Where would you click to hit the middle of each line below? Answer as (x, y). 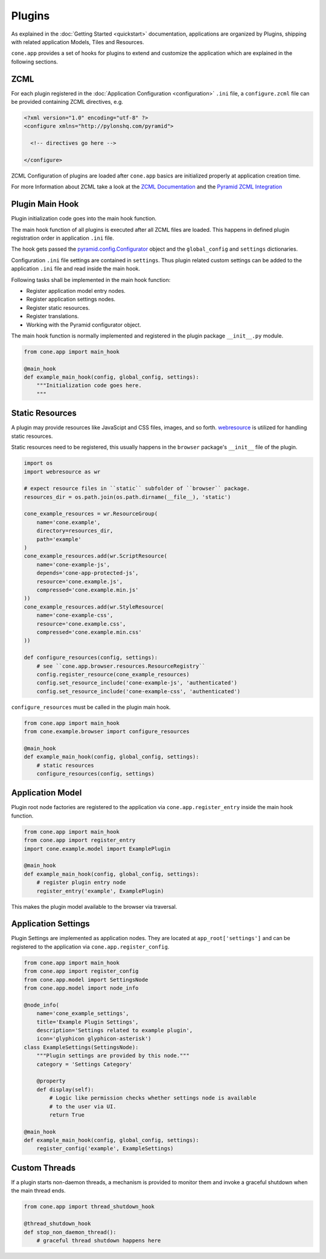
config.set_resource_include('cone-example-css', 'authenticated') (139, 691)
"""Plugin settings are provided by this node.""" (113, 1056)
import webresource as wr (62, 472)
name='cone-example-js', (73, 564)
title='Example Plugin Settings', (88, 1022)
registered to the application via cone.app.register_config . (90, 947)
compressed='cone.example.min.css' (89, 632)
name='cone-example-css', (75, 615)
